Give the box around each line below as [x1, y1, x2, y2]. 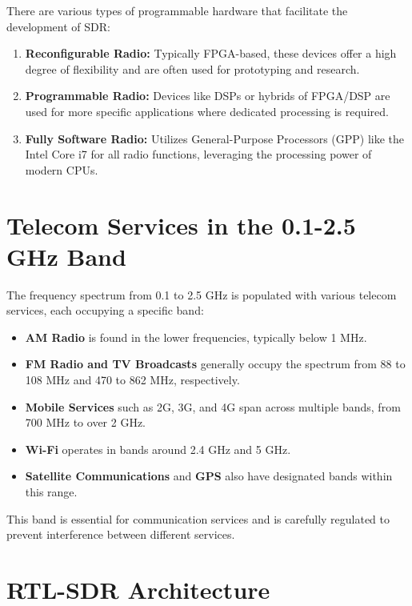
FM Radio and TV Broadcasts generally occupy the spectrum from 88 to [25, 355, 406, 372]
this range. [25, 484, 78, 500]
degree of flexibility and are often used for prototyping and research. [25, 60, 360, 77]
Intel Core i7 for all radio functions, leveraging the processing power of [25, 146, 372, 163]
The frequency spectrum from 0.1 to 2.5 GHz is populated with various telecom [6, 286, 397, 303]
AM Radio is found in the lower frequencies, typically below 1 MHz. [25, 328, 367, 345]
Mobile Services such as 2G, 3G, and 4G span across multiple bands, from [25, 398, 401, 415]
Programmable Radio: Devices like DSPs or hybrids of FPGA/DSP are [25, 87, 390, 104]
